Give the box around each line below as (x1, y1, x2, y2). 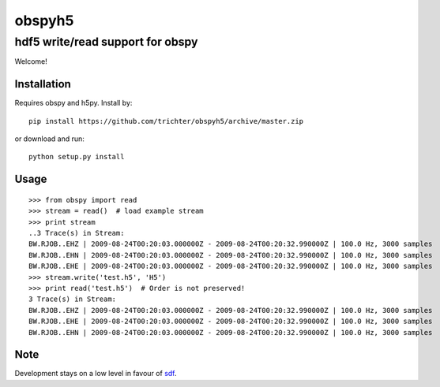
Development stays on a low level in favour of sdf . (14, 369, 177, 378)
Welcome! (14, 57, 47, 66)
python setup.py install (28, 152, 125, 162)
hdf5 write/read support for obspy (14, 35, 198, 49)
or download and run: (14, 134, 85, 143)
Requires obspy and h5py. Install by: (14, 99, 133, 108)
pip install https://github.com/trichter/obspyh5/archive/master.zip (28, 117, 304, 125)
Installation (14, 77, 71, 91)
